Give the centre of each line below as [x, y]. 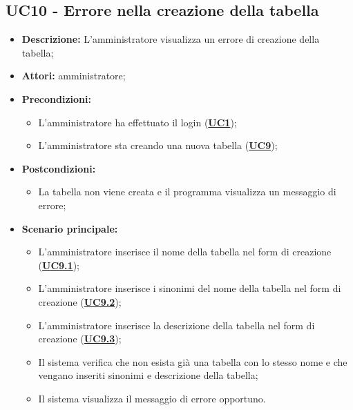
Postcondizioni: [59, 168]
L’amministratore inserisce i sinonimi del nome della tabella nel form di [190, 288]
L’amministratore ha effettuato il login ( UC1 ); [137, 122]
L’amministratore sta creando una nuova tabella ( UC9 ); [158, 145]
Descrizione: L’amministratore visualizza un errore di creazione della [171, 39]
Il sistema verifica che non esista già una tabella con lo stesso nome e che [193, 361]
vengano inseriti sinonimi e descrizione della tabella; [148, 375]
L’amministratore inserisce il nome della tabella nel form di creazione [185, 252]
